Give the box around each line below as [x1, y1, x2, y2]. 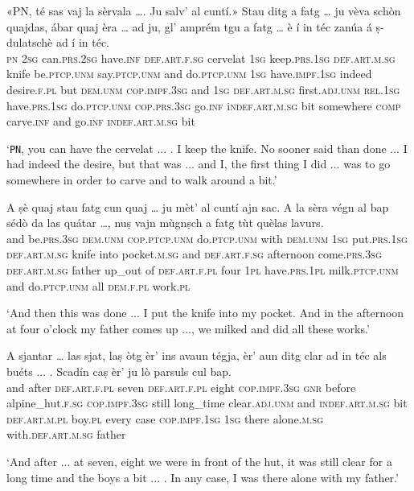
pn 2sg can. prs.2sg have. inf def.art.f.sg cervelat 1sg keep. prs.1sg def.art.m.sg [6, 49, 396, 66]
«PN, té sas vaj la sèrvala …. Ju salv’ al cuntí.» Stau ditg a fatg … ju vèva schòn [6, 2, 401, 19]
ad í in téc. [55, 34, 110, 51]
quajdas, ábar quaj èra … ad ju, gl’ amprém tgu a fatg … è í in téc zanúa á [6, 18, 372, 35]
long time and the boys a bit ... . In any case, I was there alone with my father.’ [6, 468, 399, 485]
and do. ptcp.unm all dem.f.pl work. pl [6, 277, 191, 294]
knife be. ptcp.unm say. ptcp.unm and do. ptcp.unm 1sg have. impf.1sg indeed [6, 65, 372, 82]
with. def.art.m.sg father [6, 426, 126, 443]
